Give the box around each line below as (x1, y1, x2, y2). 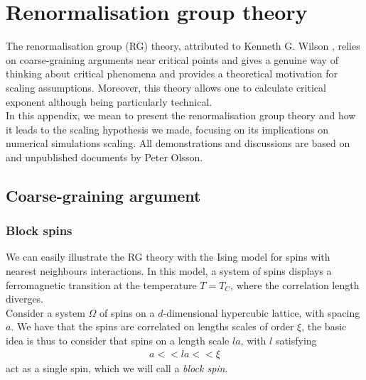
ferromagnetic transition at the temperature (6, 277, 197, 292)
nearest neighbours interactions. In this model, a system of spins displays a (6, 264, 332, 278)
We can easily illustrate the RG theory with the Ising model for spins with (6, 249, 330, 264)
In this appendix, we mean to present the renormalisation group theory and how (6, 108, 356, 123)
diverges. (6, 291, 44, 306)
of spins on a (99, 305, 155, 320)
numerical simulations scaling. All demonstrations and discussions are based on (6, 136, 350, 151)
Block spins (6, 222, 72, 239)
